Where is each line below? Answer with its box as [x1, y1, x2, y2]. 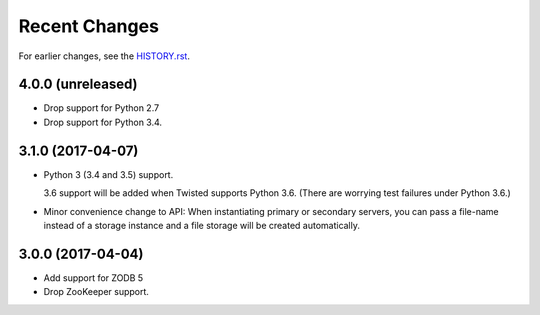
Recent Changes [18, 15, 160, 37]
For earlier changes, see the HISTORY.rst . [18, 50, 190, 62]
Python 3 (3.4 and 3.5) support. [43, 168, 174, 180]
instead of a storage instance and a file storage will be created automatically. [43, 219, 360, 231]
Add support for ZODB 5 [43, 271, 144, 284]
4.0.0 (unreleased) [18, 76, 138, 93]
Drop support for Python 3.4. [43, 116, 163, 128]
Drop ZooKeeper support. [43, 286, 150, 298]
